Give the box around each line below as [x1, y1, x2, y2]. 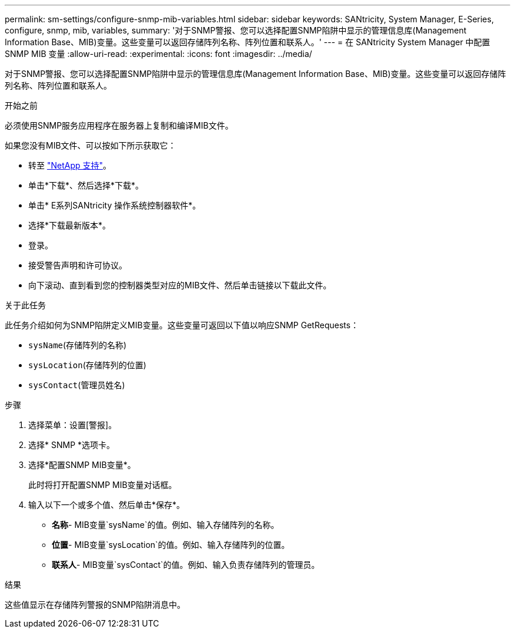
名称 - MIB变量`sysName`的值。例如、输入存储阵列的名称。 [52, 520, 279, 530]
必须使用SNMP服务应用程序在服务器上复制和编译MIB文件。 [5, 120, 233, 130]
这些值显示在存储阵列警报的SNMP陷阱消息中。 [5, 600, 186, 610]
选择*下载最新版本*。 [28, 220, 111, 230]
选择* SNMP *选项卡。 [28, 440, 115, 450]
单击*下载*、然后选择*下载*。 [28, 180, 144, 190]
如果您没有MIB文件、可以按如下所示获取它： [5, 140, 176, 150]
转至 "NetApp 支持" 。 [28, 160, 112, 170]
